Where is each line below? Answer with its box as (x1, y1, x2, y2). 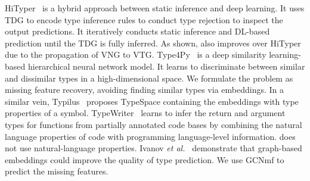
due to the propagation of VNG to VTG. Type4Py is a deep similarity (5, 48, 266, 61)
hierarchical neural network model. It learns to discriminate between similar (27, 60, 305, 72)
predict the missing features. (5, 165, 108, 177)
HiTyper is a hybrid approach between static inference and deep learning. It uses (5, 2, 305, 14)
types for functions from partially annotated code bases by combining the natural (5, 118, 302, 130)
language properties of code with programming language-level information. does (5, 130, 296, 142)
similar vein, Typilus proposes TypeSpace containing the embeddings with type (5, 95, 299, 107)
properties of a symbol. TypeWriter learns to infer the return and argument (5, 107, 286, 119)
